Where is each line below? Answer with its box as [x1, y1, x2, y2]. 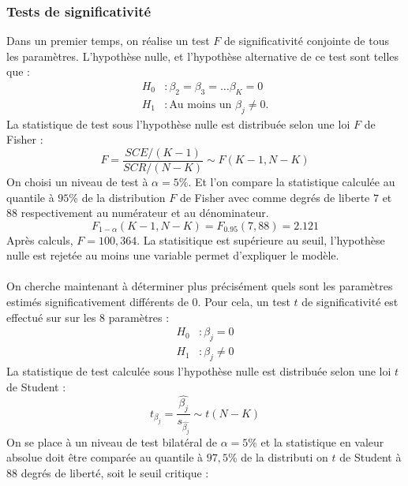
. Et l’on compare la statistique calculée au [188, 173, 395, 189]
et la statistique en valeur [260, 433, 384, 450]
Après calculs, [6, 231, 73, 248]
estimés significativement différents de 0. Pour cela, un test [6, 293, 290, 310]
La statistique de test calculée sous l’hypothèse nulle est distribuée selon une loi [6, 362, 391, 379]
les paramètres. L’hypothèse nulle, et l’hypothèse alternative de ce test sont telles [6, 47, 399, 64]
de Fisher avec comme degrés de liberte [179, 189, 370, 205]
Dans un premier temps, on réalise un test [6, 32, 210, 49]
